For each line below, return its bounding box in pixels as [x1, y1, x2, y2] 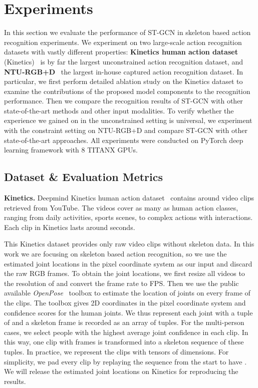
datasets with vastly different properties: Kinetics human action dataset [4, 46, 238, 57]
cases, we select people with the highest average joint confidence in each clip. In [4, 326, 248, 337]
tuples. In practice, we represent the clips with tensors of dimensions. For [4, 346, 229, 356]
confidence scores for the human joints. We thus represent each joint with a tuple [4, 307, 253, 317]
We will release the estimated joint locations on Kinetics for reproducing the [4, 366, 238, 376]
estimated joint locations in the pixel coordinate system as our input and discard [4, 258, 252, 268]
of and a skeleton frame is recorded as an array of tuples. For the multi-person [4, 317, 244, 327]
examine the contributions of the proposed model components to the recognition [4, 85, 250, 96]
